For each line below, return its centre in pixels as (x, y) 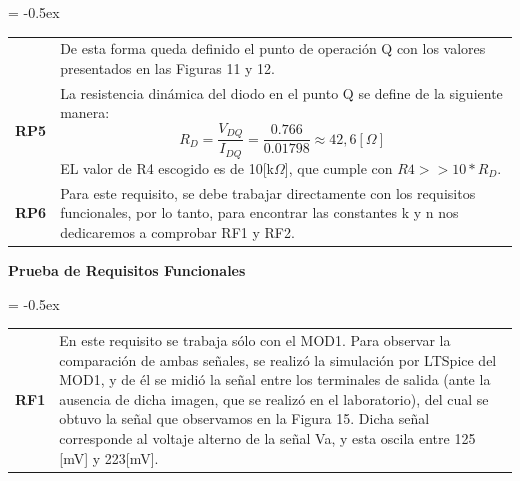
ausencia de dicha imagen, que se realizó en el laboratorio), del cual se (274, 398)
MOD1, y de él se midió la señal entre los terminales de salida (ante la (275, 379)
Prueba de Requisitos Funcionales (127, 270)
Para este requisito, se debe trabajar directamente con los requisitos (268, 192)
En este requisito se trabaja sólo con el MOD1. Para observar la (255, 339)
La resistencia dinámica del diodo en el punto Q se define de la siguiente (281, 92)
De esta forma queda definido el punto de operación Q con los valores (273, 48)
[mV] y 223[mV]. (109, 457)
